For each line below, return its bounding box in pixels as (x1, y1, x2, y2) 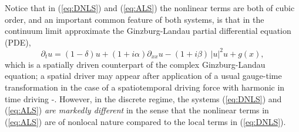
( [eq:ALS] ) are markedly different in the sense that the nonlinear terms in (5, 104, 269, 116)
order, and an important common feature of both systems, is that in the (5, 13, 264, 25)
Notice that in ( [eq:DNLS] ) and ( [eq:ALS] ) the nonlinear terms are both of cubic (5, 2, 295, 13)
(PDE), (5, 36, 31, 48)
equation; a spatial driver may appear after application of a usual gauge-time (5, 70, 282, 82)
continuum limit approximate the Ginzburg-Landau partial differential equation (5, 25, 291, 37)
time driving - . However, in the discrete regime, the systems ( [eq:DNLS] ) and (5, 92, 282, 105)
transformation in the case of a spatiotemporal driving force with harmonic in (5, 81, 285, 93)
